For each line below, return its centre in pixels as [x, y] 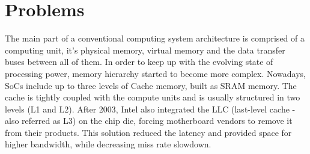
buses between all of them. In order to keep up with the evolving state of [139, 62]
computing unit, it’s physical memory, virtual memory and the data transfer [145, 50]
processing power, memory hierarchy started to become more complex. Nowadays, [156, 73]
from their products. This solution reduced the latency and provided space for [148, 132]
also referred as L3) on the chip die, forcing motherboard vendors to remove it [149, 121]
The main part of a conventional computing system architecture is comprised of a [155, 38]
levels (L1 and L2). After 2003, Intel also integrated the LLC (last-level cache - [150, 109]
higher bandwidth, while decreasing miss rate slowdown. [108, 144]
